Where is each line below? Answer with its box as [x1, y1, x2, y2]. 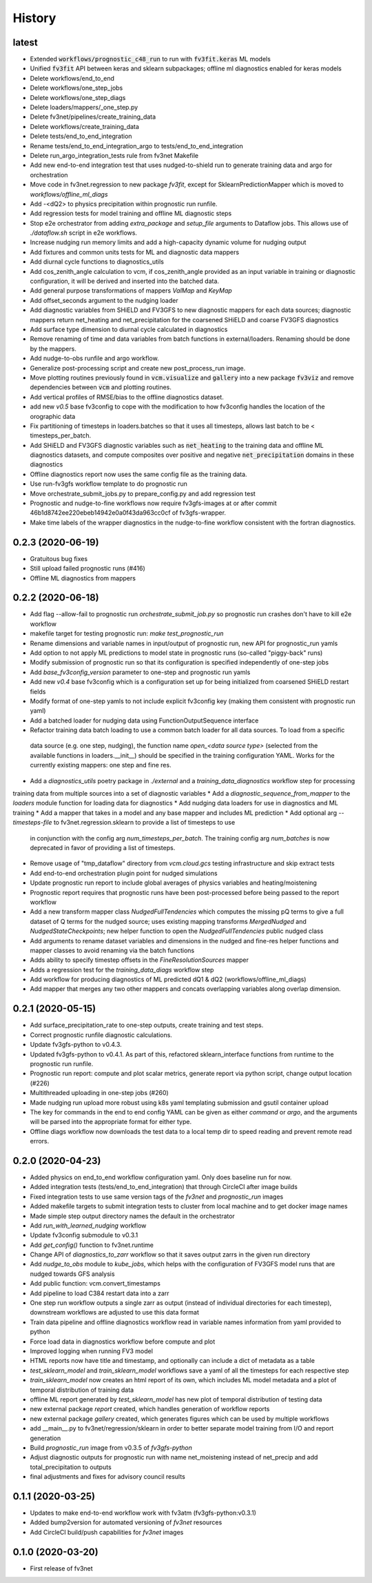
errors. [30, 1137, 50, 1146]
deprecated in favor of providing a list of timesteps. [30, 844, 176, 852]
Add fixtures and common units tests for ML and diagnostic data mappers [30, 248, 240, 256]
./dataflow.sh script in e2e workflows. [30, 228, 138, 237]
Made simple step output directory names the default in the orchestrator [30, 1212, 236, 1220]
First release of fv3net [30, 1564, 93, 1573]
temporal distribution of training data [30, 1386, 134, 1394]
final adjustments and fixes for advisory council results [30, 1473, 185, 1481]
